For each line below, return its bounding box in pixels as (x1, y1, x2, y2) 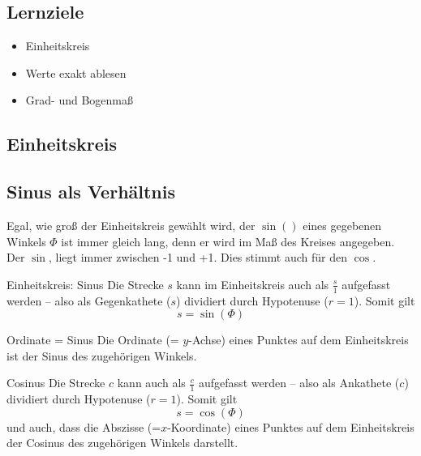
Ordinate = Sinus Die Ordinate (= (6, 331, 179, 348)
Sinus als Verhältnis (6, 179, 176, 204)
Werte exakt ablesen (25, 64, 127, 81)
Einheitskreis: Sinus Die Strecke (6, 275, 164, 292)
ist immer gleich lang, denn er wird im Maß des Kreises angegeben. (61, 232, 395, 249)
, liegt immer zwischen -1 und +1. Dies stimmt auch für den (49, 249, 347, 266)
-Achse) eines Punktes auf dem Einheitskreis (188, 331, 409, 348)
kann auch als (117, 374, 186, 391)
